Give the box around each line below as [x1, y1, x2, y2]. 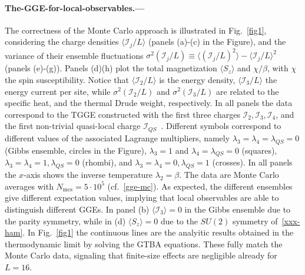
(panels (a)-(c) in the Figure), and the [148, 35, 286, 48]
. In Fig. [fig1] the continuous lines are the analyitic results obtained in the [22, 226, 294, 238]
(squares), [241, 144, 277, 156]
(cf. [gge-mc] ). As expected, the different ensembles [107, 180, 293, 192]
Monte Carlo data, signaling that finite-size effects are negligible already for [5, 249, 277, 261]
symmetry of [232, 214, 278, 227]
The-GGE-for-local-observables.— [5, 1, 145, 14]
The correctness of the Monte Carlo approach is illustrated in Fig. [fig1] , [5, 24, 267, 36]
